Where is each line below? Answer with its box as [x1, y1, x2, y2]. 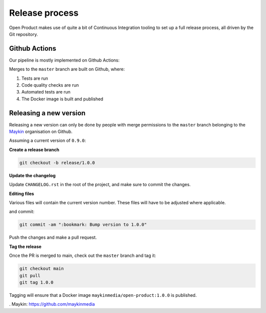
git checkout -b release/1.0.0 [19, 160, 96, 165]
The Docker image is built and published [21, 96, 103, 102]
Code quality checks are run [21, 82, 79, 88]
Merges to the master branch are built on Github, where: [9, 66, 125, 72]
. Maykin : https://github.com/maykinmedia [9, 301, 95, 307]
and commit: [9, 209, 34, 215]
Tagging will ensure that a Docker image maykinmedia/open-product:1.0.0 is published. [9, 292, 197, 298]
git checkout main [19, 266, 64, 272]
